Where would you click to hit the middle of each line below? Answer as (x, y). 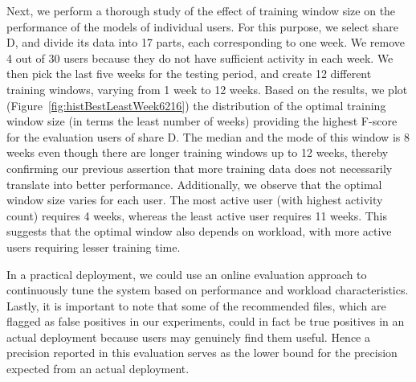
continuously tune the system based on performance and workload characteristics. (208, 290)
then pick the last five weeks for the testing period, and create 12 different (189, 74)
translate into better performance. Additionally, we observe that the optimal (194, 184)
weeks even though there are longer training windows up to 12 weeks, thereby (198, 152)
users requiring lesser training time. (94, 246)
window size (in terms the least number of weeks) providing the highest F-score (202, 121)
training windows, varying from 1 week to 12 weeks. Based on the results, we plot (207, 89)
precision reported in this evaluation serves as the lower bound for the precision (202, 353)
